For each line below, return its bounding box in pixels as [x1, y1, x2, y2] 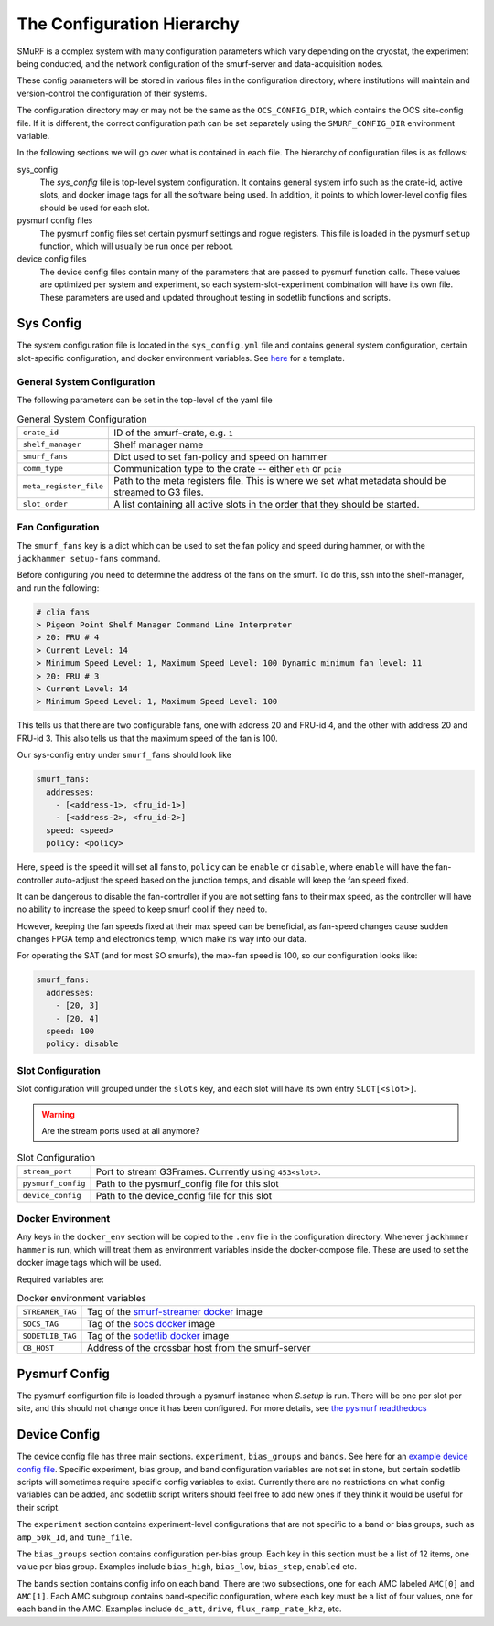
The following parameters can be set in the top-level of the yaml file [16, 394, 274, 406]
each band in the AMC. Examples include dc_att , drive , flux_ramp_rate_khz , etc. [16, 1603, 342, 1614]
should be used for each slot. [39, 202, 150, 213]
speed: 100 [46, 1026, 95, 1036]
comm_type [22, 464, 64, 474]
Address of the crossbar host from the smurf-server [87, 1342, 311, 1354]
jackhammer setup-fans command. [16, 552, 161, 563]
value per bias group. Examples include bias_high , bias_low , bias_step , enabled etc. [16, 1561, 357, 1572]
